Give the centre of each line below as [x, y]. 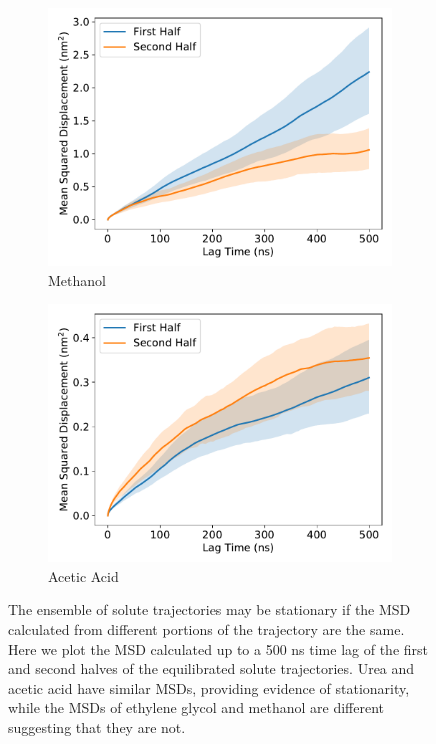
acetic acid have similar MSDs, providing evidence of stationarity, [209, 687]
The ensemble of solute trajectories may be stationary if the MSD [209, 609]
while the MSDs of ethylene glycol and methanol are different [196, 707]
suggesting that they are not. [97, 726]
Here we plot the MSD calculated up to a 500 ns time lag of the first [218, 648]
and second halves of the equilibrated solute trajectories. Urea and [211, 668]
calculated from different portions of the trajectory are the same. [206, 628]
